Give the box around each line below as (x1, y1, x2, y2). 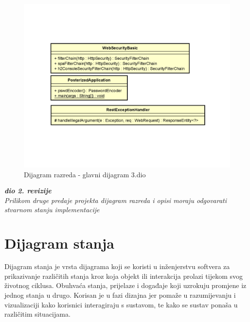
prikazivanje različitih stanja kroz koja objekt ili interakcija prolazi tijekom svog (4, 271, 243, 281)
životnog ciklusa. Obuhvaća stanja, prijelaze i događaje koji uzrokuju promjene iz (4, 280, 247, 290)
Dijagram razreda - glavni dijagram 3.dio (24, 169, 146, 179)
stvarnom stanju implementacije (4, 204, 100, 215)
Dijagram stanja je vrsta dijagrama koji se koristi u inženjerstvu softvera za (4, 261, 230, 271)
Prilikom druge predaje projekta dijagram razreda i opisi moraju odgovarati (4, 195, 227, 205)
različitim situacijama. (4, 309, 71, 319)
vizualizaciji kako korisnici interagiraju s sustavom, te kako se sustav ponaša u (4, 299, 238, 309)
